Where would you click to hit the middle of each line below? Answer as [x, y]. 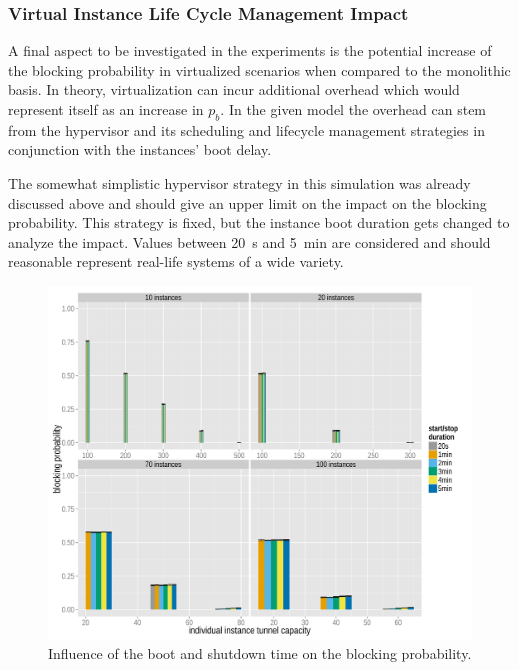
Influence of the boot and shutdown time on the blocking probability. [260, 652]
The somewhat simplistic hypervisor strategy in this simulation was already [239, 182]
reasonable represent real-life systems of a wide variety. [176, 261]
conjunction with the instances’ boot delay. [140, 149]
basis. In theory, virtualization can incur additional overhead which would [234, 89]
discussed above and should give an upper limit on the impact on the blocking [247, 202]
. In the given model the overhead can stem [353, 109]
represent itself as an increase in [106, 109]
